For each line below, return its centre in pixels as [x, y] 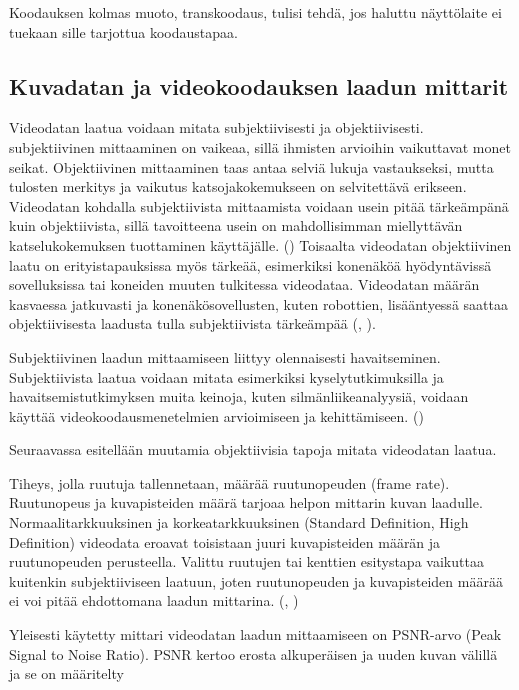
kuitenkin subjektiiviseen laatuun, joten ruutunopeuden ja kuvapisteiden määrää [256, 580]
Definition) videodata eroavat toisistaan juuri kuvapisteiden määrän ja [225, 541]
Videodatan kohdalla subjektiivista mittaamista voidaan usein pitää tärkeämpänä [259, 205]
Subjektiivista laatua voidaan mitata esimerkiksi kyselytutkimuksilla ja [226, 376]
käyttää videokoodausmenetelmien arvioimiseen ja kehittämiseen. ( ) [216, 415]
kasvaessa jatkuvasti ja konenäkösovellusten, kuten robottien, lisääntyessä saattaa [258, 303]
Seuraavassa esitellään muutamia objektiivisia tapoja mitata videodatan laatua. [253, 449]
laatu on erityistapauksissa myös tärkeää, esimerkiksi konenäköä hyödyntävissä [250, 264]
